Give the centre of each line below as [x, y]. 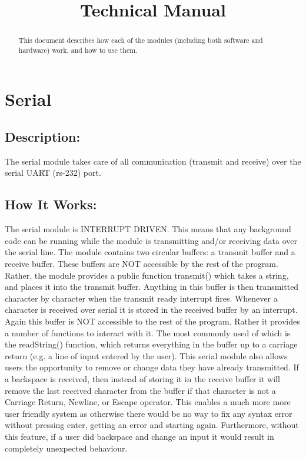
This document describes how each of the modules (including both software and [141, 40]
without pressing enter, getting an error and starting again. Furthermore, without [152, 425]
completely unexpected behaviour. [66, 448]
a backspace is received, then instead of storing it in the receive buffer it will [142, 378]
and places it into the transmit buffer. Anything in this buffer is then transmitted [152, 287]
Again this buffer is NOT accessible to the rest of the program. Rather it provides [152, 321]
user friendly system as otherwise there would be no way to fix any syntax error [149, 413]
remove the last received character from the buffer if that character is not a [140, 390]
